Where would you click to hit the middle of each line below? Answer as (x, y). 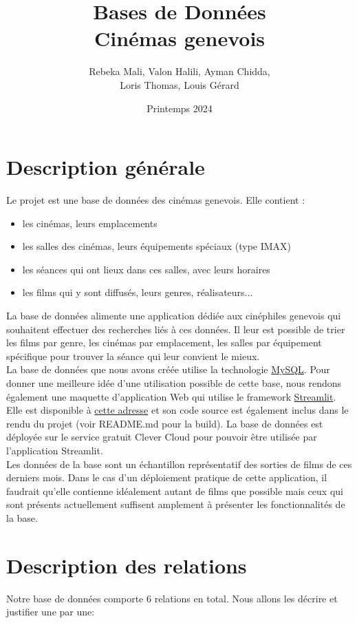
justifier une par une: (51, 612)
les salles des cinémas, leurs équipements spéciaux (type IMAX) (157, 246)
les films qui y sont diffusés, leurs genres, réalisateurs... (138, 292)
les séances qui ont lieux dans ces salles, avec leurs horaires (146, 269)
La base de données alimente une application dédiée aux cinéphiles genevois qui (174, 315)
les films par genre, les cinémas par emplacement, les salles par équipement (164, 342)
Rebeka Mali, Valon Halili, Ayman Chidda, (180, 71)
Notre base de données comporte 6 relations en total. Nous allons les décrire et (172, 598)
